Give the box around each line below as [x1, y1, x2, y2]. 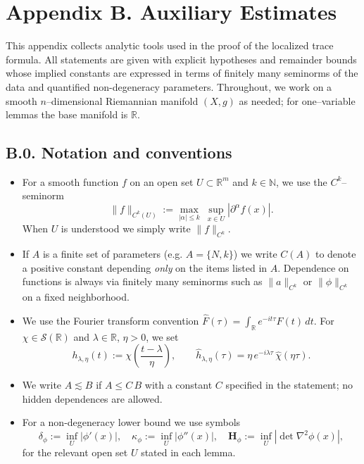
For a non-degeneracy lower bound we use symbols [22, 415, 241, 429]
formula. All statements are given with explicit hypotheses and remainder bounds [6, 51, 357, 66]
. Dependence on [277, 260, 349, 275]
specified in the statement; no [225, 377, 353, 392]
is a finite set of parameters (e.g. [42, 246, 183, 261]
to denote [315, 246, 356, 261]
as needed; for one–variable [239, 93, 356, 108]
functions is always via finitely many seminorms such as [22, 274, 263, 289]
